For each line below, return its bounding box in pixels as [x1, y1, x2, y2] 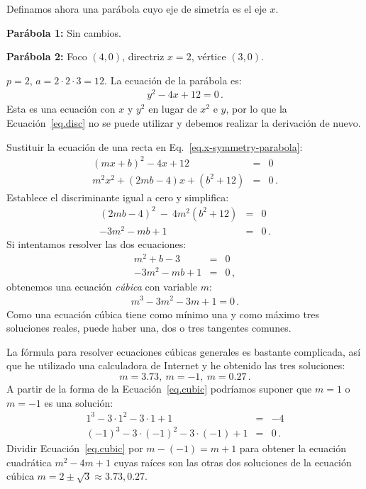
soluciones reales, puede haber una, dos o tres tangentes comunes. [6, 320, 292, 335]
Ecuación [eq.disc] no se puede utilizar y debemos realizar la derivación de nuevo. [6, 116, 361, 130]
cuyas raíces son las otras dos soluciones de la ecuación [113, 454, 352, 469]
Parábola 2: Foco [6, 49, 87, 64]
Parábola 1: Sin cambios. [6, 25, 121, 40]
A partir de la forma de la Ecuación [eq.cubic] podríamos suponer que [6, 381, 312, 395]
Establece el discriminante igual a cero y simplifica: [6, 189, 229, 204]
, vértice [191, 49, 226, 64]
